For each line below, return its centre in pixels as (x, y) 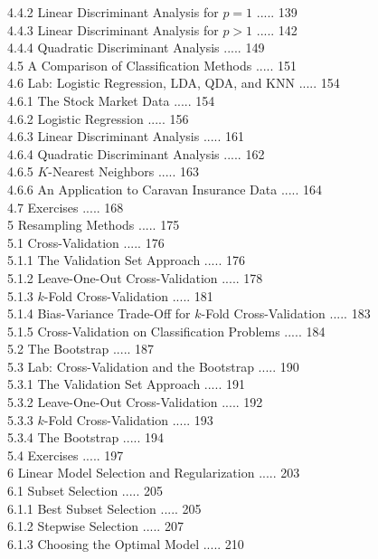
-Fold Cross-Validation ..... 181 (128, 295)
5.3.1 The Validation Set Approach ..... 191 (126, 384)
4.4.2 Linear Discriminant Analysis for (113, 12)
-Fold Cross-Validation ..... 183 (286, 313)
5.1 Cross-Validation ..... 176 (86, 242)
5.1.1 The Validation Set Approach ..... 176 (126, 260)
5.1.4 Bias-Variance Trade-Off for (99, 313)
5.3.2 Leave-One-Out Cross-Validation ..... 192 (135, 402)
